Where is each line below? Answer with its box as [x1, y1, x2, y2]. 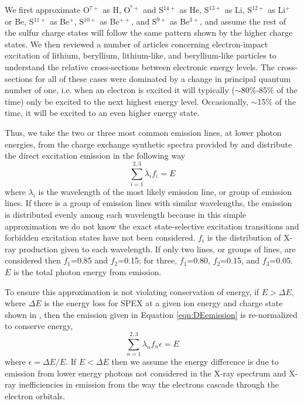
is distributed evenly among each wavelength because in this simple [5, 208, 247, 221]
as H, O [103, 4, 131, 15]
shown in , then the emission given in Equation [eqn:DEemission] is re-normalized [5, 308, 298, 320]
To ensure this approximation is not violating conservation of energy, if [5, 285, 259, 297]
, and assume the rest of [200, 15, 286, 27]
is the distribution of [207, 231, 281, 244]
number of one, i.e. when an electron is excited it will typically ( [5, 84, 235, 96]
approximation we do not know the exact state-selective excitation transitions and [5, 220, 299, 232]
